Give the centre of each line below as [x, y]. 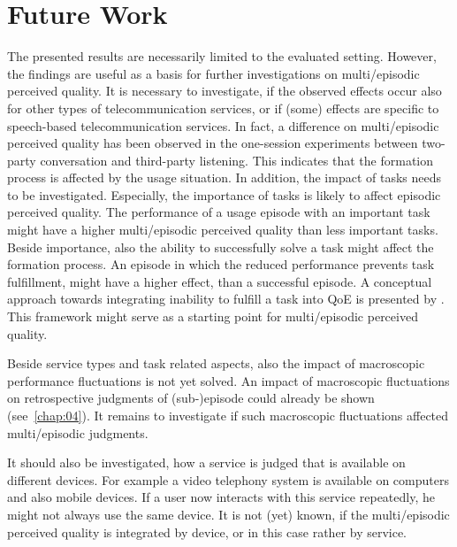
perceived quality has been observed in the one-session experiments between [213, 143]
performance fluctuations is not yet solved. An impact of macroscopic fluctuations [228, 380]
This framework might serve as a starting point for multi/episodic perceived [213, 316]
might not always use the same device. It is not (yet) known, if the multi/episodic [228, 514]
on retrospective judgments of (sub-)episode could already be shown [191, 398]
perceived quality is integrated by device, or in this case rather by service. [207, 532]
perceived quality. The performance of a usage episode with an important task [219, 212]
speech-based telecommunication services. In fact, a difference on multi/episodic [223, 125]
